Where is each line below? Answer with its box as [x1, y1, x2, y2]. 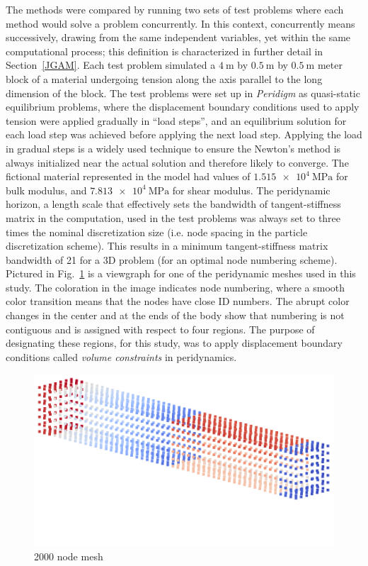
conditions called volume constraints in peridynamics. [6, 349, 237, 364]
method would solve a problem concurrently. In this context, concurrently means [6, 16, 355, 30]
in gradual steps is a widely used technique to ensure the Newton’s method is [6, 140, 341, 155]
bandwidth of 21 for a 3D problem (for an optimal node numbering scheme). [6, 252, 338, 267]
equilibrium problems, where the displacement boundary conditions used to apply [6, 99, 360, 114]
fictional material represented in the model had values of [6, 169, 251, 184]
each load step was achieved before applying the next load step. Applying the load [6, 127, 362, 142]
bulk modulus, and [6, 182, 87, 197]
